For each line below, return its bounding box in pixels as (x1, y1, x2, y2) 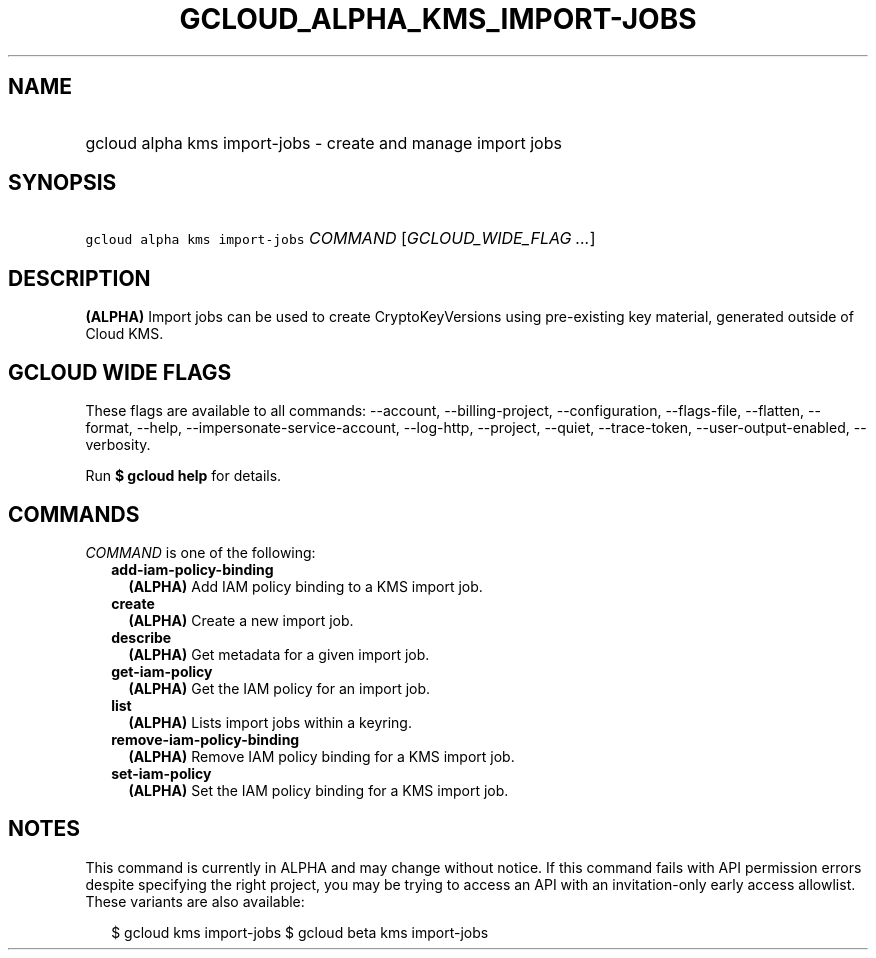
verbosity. (85, 436, 151, 454)
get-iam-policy (111, 662, 213, 680)
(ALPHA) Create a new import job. (128, 611, 354, 629)
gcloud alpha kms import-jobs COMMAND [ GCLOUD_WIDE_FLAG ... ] (85, 228, 596, 249)
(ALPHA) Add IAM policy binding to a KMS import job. (128, 577, 483, 595)
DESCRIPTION (8, 265, 151, 291)
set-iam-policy (111, 764, 212, 782)
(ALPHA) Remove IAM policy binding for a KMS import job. (128, 747, 515, 765)
